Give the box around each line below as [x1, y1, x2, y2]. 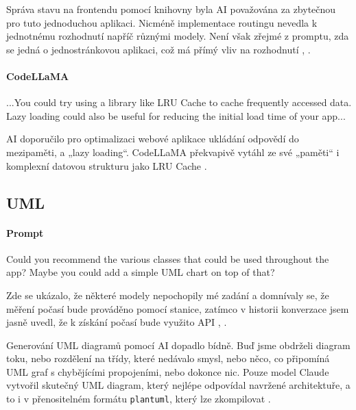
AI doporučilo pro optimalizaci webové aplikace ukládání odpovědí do [6, 131, 299, 146]
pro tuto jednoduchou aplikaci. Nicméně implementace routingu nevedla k [6, 15, 318, 29]
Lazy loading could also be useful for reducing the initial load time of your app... [6, 108, 346, 123]
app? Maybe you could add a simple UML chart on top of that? [6, 265, 275, 279]
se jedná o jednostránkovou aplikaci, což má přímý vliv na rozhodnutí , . [6, 42, 311, 56]
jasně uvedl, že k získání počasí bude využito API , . [6, 315, 227, 329]
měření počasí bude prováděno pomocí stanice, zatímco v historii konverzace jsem [6, 301, 349, 316]
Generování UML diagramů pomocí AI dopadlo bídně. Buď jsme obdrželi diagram [6, 337, 351, 352]
